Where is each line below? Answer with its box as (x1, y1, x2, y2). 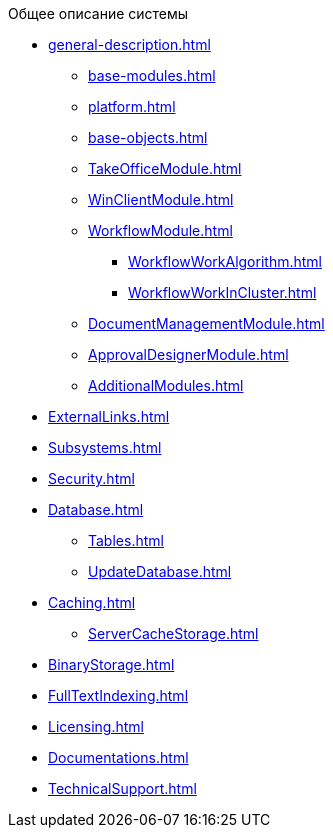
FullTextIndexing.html (48, 687, 189, 704)
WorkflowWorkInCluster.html (128, 284, 317, 301)
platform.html (88, 98, 176, 115)
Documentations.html (48, 749, 189, 766)
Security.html (48, 470, 135, 487)
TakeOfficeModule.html (88, 160, 242, 177)
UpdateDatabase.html (88, 563, 232, 580)
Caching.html (48, 594, 136, 611)
